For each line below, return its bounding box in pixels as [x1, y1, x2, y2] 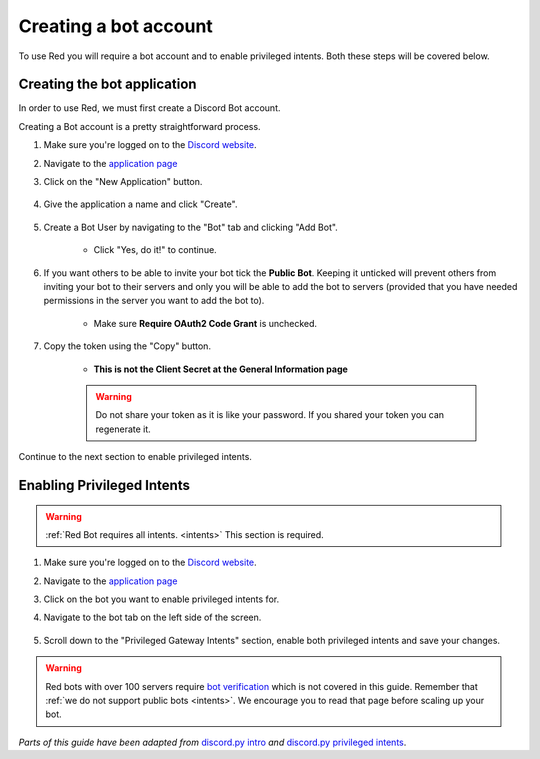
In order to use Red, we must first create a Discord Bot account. [18, 102, 281, 114]
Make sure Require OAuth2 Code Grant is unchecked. [93, 317, 318, 329]
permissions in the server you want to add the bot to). [43, 295, 265, 307]
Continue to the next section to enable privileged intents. [18, 451, 252, 463]
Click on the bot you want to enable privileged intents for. [43, 593, 280, 605]
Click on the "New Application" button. [43, 176, 203, 188]
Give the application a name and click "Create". [43, 198, 238, 210]
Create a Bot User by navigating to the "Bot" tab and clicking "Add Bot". [43, 221, 339, 233]
